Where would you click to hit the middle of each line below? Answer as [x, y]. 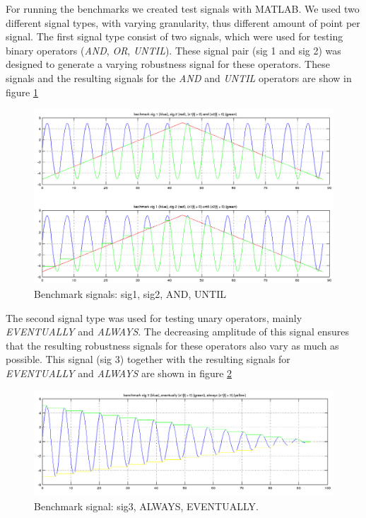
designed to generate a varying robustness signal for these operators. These [168, 64]
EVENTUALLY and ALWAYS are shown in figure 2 [119, 373]
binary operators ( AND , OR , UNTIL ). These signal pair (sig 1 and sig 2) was [173, 50]
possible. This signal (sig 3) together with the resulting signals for [148, 359]
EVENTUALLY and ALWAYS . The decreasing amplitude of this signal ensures [178, 332]
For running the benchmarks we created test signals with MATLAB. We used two [183, 8]
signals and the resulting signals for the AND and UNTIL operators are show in [179, 77]
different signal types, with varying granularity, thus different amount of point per [183, 22]
